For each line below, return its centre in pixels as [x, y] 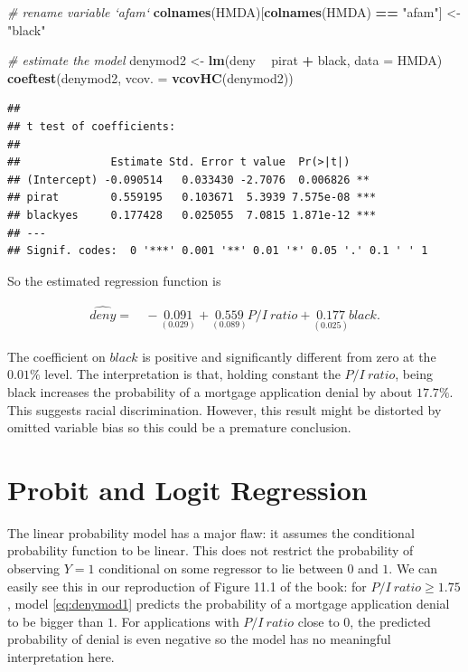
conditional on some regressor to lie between [221, 568]
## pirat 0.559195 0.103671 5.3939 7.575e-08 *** [192, 198]
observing [34, 568]
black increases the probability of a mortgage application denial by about [210, 391]
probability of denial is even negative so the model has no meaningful [199, 639]
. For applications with [176, 621]
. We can [413, 568]
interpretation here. [61, 657]
